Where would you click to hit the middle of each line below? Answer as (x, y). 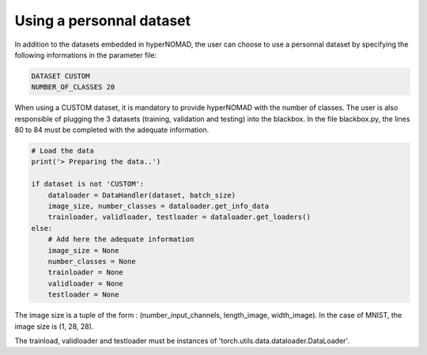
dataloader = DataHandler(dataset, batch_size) (142, 195)
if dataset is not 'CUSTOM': (88, 184)
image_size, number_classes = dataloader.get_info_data (159, 206)
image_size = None (83, 250)
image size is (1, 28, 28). (54, 326)
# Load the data (63, 151)
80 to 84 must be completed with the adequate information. (112, 130)
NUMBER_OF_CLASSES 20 (73, 87)
